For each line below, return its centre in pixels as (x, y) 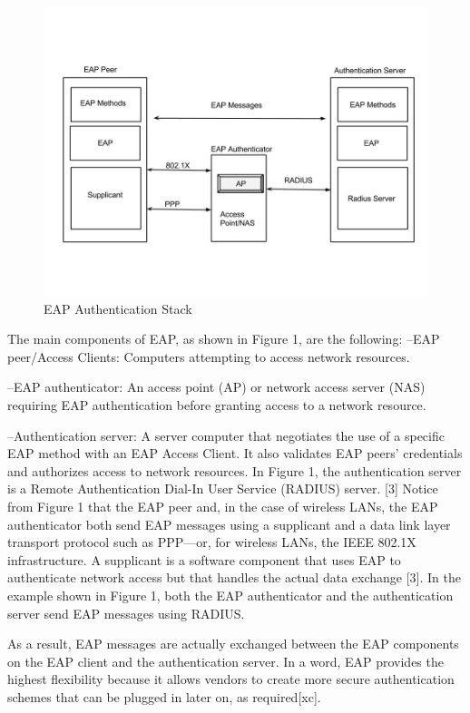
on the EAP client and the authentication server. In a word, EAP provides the (225, 661)
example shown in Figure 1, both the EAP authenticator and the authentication (230, 595)
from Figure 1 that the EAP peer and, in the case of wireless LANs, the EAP (223, 506)
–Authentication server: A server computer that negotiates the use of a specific (226, 435)
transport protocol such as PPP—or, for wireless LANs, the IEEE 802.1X (212, 542)
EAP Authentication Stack (118, 308)
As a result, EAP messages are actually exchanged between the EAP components (233, 644)
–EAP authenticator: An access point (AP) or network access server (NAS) (216, 387)
